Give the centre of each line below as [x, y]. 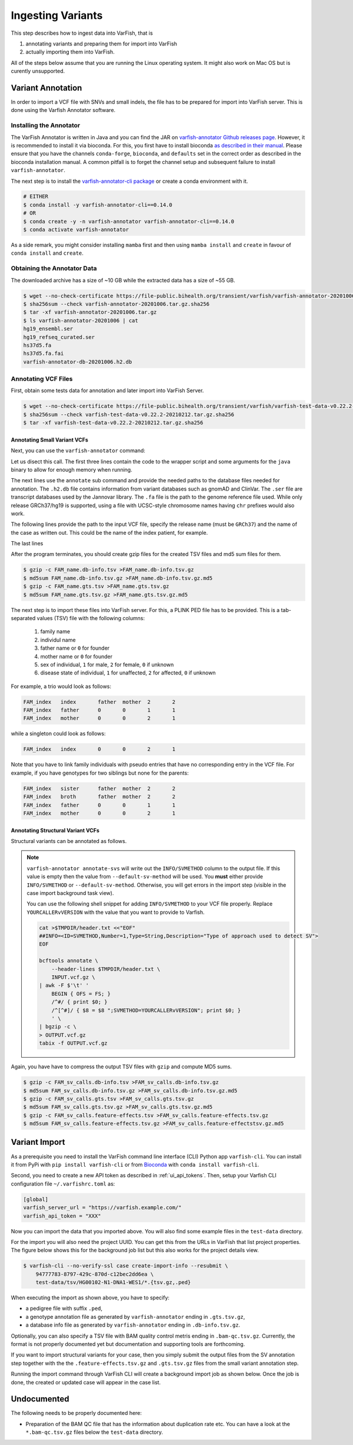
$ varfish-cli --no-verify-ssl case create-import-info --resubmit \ [126, 1266]
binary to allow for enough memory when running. [71, 469]
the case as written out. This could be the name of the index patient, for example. [109, 532]
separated [23, 618]
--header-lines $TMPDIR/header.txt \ [106, 969]
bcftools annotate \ [69, 961]
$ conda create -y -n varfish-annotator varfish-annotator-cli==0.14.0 [129, 221]
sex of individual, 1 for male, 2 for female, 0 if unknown [107, 664]
